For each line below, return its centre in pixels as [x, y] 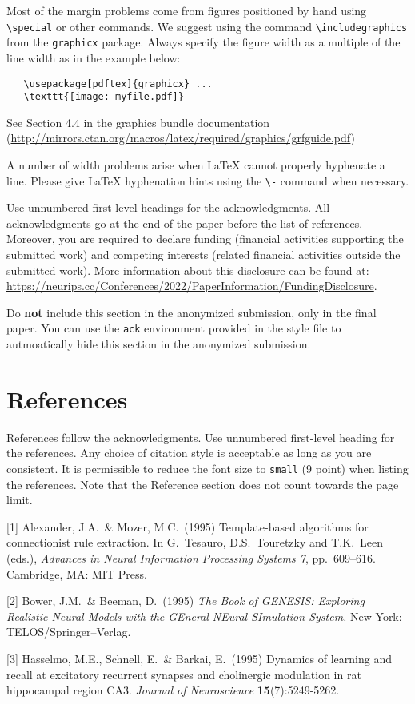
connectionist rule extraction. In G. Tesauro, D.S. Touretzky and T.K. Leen [195, 542]
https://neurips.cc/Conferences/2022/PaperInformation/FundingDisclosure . [192, 286]
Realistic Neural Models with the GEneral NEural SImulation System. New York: [204, 616]
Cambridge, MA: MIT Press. [77, 573]
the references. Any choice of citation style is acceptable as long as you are [189, 453]
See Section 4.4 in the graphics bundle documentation [138, 122]
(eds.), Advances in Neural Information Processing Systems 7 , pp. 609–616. [191, 558]
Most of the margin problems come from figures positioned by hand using [187, 10]
